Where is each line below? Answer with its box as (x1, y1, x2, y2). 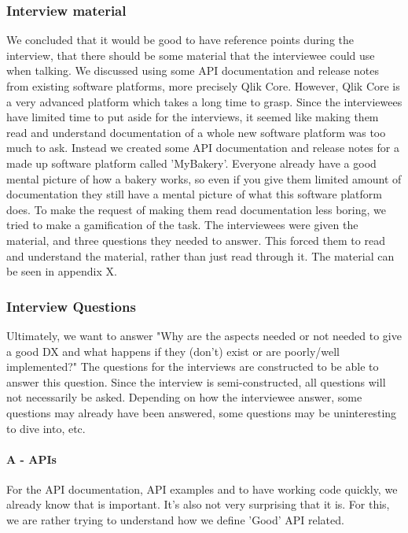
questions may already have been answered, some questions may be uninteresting (6, 404, 397, 420)
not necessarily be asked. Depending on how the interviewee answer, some (6, 389, 362, 405)
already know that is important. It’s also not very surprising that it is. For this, (6, 496, 390, 513)
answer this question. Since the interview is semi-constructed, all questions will (6, 373, 386, 390)
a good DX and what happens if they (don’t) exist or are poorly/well (6, 342, 340, 359)
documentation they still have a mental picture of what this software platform (6, 186, 382, 202)
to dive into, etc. (6, 420, 86, 436)
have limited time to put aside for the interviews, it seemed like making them (6, 109, 379, 125)
